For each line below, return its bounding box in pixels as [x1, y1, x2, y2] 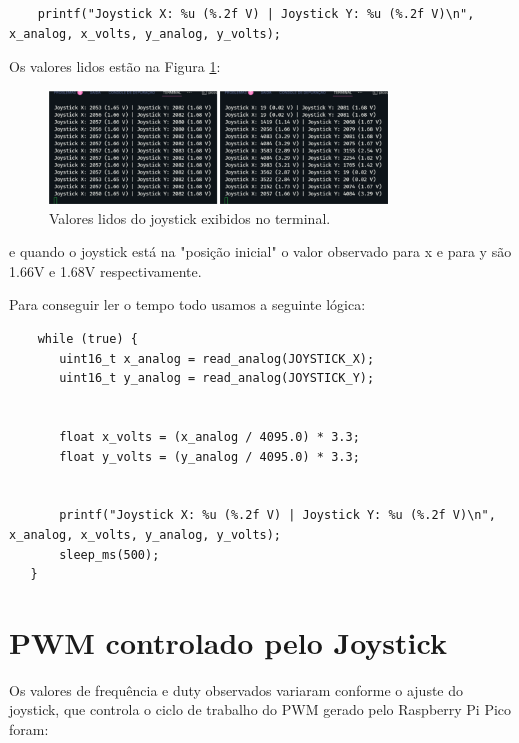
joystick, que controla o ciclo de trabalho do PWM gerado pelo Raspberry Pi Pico [9, 699, 512, 720]
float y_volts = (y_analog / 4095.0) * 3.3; [59, 449, 360, 464]
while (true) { [37, 332, 138, 347]
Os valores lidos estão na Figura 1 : [9, 56, 221, 77]
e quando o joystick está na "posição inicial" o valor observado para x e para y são [9, 241, 512, 262]
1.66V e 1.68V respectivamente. [9, 260, 202, 281]
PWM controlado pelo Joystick [9, 621, 447, 662]
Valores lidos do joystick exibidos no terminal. [49, 207, 331, 228]
